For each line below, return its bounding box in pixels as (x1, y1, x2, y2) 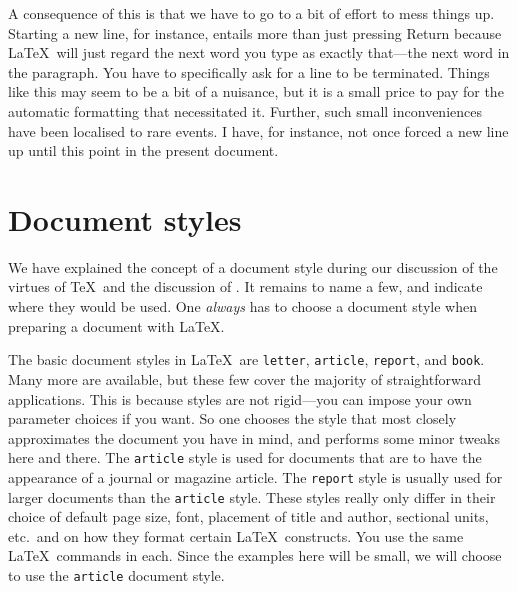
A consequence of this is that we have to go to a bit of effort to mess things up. (8, 3, 495, 23)
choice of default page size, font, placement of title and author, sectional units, (8, 506, 489, 527)
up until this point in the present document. (8, 140, 279, 161)
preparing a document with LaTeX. (8, 315, 225, 336)
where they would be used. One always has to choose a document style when (8, 296, 477, 317)
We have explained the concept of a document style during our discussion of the (8, 256, 498, 277)
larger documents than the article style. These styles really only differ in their (8, 486, 496, 507)
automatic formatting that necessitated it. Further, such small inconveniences (8, 100, 482, 121)
